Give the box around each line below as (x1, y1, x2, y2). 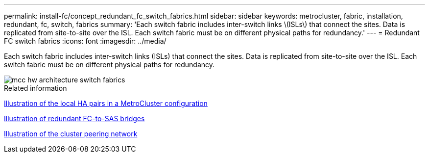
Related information (4, 84, 67, 92)
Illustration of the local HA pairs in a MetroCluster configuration (4, 99, 208, 107)
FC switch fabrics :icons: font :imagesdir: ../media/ (4, 37, 167, 45)
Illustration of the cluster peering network (4, 130, 138, 138)
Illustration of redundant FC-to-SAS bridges (4, 114, 145, 123)
